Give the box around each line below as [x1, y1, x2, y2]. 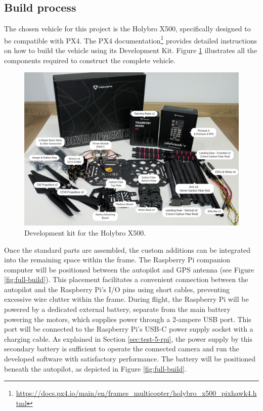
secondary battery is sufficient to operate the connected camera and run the [4, 343, 239, 354]
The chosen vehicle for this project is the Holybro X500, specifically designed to [4, 23, 251, 34]
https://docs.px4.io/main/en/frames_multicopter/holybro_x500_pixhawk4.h [16, 388, 257, 398]
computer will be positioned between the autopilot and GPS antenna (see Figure [4, 264, 254, 275]
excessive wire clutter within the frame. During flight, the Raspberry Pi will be [4, 294, 249, 304]
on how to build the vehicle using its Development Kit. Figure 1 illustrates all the [4, 45, 257, 56]
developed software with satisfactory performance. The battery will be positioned [4, 353, 256, 364]
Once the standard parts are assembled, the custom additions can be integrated [4, 244, 251, 255]
